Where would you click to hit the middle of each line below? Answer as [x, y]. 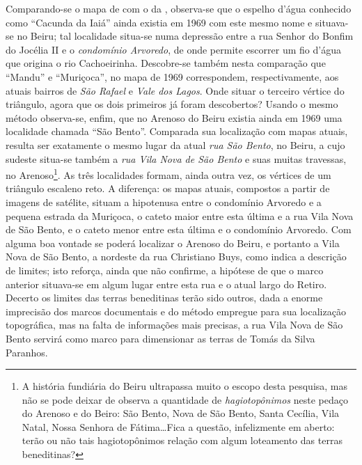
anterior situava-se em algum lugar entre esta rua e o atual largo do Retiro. [166, 284]
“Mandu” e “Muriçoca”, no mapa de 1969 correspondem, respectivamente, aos [172, 76]
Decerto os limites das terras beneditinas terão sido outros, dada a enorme [164, 298]
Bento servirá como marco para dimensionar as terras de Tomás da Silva [160, 338]
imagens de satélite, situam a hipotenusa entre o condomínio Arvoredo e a [164, 202]
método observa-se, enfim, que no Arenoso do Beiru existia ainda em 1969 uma [174, 117]
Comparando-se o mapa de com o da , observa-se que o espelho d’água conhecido [179, 8]
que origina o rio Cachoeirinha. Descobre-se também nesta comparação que [166, 63]
